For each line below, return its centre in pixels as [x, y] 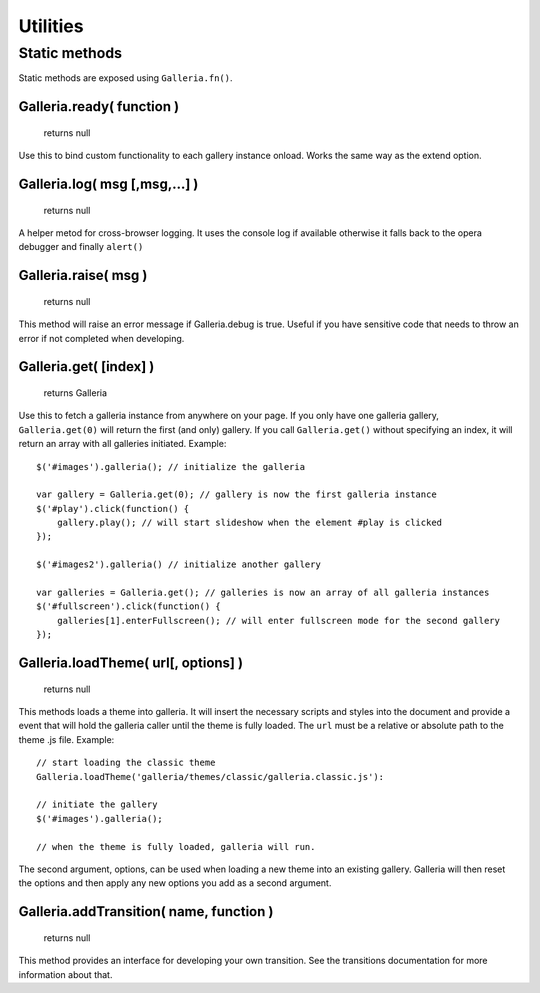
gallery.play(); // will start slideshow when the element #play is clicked [249, 523]
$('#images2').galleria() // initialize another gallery [179, 564]
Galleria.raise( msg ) [83, 275]
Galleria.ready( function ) [99, 106]
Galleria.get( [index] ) [86, 366]
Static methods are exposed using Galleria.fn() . [125, 78]
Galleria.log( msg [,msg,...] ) [108, 184]
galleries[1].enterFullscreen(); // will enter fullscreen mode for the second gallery [278, 620]
